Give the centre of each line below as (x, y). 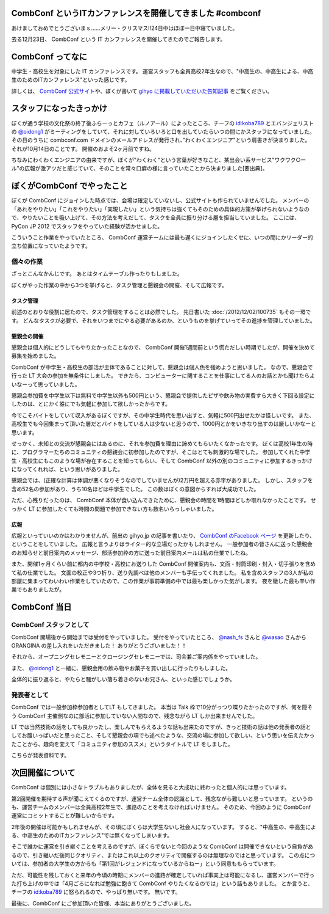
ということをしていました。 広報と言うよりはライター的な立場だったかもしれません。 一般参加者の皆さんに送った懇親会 (162, 544)
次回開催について (43, 773)
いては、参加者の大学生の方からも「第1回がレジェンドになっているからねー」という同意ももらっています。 (145, 864)
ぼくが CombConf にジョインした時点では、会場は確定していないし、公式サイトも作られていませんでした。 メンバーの (160, 200)
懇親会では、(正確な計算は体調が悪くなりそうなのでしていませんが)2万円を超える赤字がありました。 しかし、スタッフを (162, 480)
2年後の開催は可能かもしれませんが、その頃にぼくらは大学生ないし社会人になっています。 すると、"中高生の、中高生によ (164, 827)
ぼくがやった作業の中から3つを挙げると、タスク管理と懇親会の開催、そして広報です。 (119, 285)
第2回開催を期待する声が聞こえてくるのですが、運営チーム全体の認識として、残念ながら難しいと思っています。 (151, 799)
